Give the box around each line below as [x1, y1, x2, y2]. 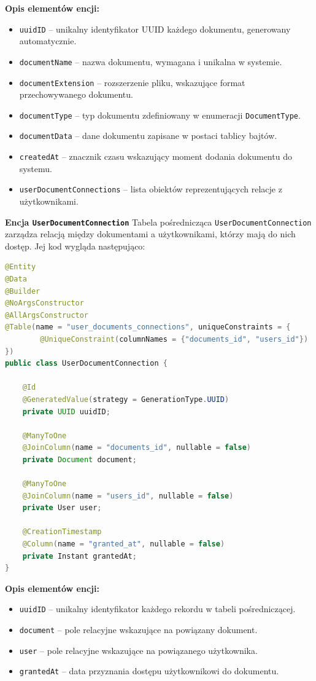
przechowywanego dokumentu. [19, 88, 133, 101]
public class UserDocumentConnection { [5, 359, 168, 368]
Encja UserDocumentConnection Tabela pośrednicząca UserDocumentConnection [5, 215, 312, 228]
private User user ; [22, 503, 102, 513]
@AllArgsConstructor [5, 310, 89, 320]
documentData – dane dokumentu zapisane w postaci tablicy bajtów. [19, 129, 277, 142]
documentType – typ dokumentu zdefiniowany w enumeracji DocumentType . [19, 108, 301, 121]
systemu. [19, 162, 52, 175]
